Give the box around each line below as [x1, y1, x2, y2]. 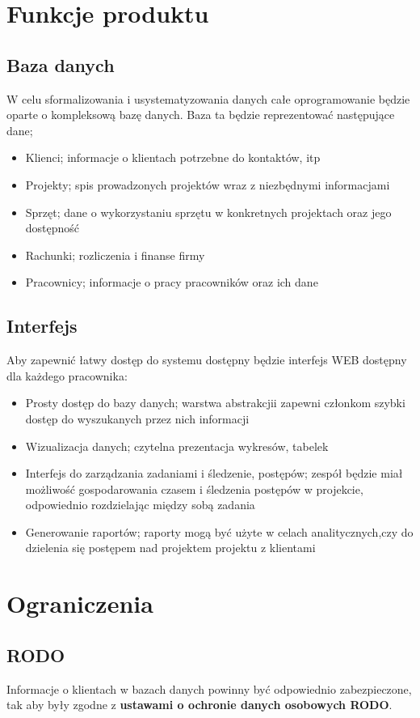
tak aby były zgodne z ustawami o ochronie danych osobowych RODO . [6, 696, 393, 713]
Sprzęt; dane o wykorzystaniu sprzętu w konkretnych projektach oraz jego [25, 203, 392, 220]
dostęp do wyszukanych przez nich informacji [25, 410, 250, 427]
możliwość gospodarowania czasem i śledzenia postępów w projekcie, [25, 480, 363, 497]
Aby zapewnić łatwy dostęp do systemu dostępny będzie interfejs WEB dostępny [6, 351, 407, 368]
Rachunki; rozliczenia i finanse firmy [25, 246, 205, 263]
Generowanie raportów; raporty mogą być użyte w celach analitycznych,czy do [25, 523, 414, 540]
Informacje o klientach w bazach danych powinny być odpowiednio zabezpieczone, [6, 680, 412, 697]
